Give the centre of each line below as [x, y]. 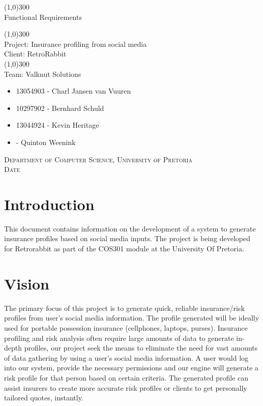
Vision [27, 283]
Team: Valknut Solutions [43, 74]
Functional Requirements [43, 17]
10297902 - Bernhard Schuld [60, 108]
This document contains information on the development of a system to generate [130, 228]
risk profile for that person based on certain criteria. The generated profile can [126, 377]
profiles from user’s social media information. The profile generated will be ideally [132, 318]
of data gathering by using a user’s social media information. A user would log [126, 357]
